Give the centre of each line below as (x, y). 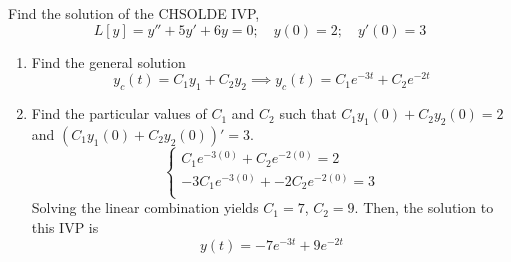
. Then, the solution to (424, 207)
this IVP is (65, 226)
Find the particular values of (119, 113)
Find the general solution (108, 61)
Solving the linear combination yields (145, 207)
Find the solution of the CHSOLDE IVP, (134, 13)
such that (308, 113)
